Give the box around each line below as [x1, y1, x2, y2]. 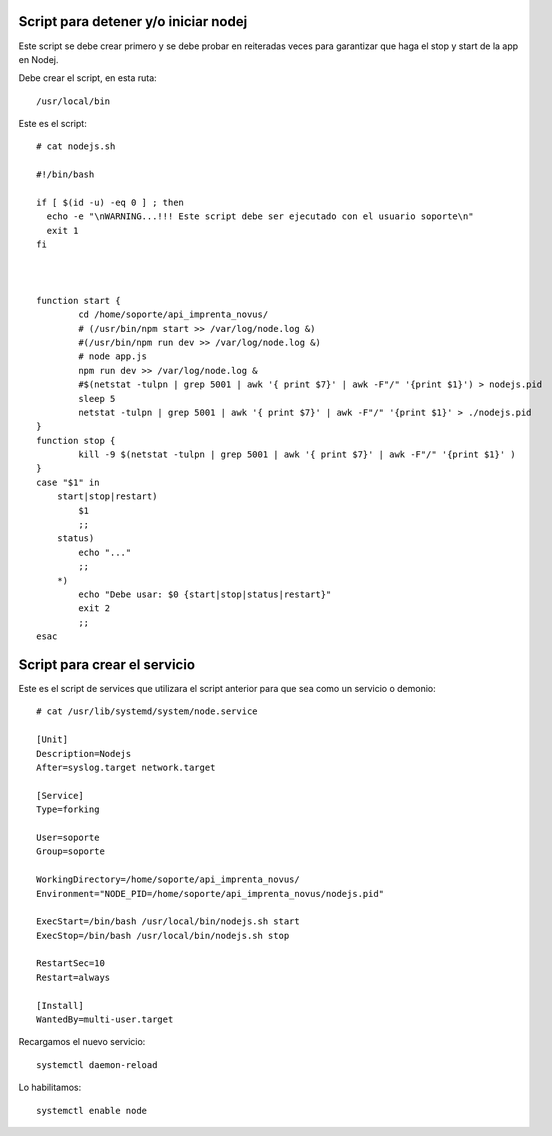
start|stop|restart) [56, 491, 158, 502]
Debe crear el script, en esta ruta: [18, 72, 157, 84]
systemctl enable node [36, 1105, 148, 1116]
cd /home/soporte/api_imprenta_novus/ [78, 309, 269, 320]
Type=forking [36, 804, 100, 815]
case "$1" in [36, 476, 100, 488]
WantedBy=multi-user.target [36, 1014, 174, 1025]
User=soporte [36, 831, 100, 843]
